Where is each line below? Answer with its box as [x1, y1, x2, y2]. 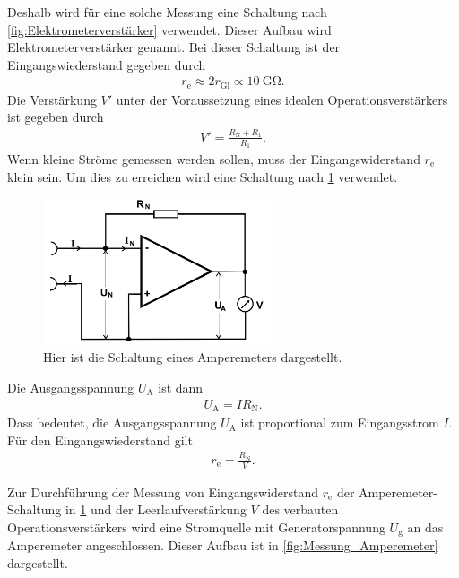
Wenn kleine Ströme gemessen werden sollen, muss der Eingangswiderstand [7, 150, 420, 168]
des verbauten [262, 500, 339, 519]
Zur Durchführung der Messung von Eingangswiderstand [7, 482, 319, 501]
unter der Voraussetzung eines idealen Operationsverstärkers [116, 90, 448, 108]
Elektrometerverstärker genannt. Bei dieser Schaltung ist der [7, 38, 341, 56]
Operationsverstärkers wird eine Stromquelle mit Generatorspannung [7, 518, 385, 536]
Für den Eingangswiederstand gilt [7, 430, 193, 449]
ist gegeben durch [7, 108, 104, 126]
